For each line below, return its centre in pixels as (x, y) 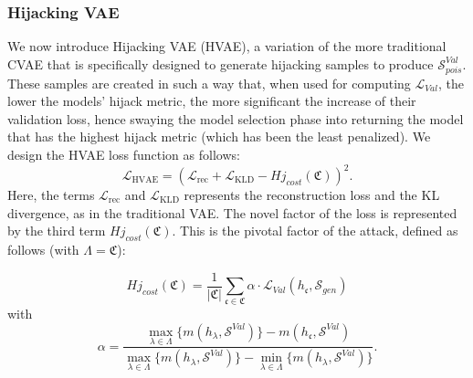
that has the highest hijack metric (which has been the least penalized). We (219, 136)
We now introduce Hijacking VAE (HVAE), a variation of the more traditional (227, 46)
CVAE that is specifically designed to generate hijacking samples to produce (221, 63)
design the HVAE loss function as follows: (124, 154)
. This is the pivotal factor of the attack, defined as (315, 231)
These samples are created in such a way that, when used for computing (209, 83)
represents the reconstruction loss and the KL (312, 195)
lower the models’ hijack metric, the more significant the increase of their (212, 101)
